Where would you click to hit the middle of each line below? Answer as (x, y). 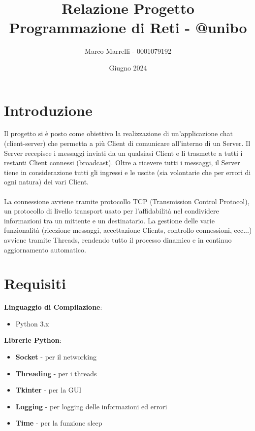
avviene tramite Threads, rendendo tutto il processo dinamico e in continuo (118, 239)
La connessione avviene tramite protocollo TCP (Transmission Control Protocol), (127, 201)
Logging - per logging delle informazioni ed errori (91, 406)
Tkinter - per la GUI (48, 390)
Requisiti (35, 283)
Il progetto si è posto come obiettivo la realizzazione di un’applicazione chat (118, 133)
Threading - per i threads (56, 373)
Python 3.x (32, 323)
